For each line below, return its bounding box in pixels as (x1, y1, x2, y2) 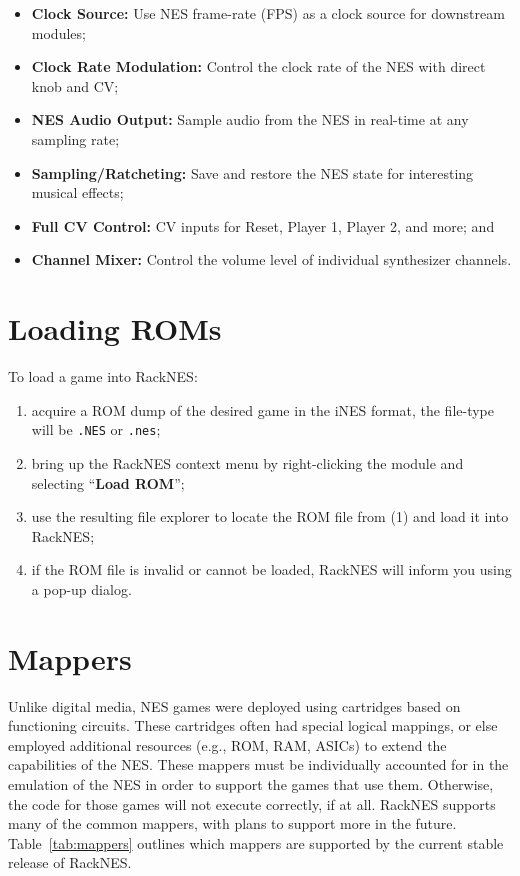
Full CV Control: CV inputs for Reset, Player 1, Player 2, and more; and (31, 215, 495, 236)
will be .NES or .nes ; (31, 419, 161, 440)
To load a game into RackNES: (8, 366, 198, 387)
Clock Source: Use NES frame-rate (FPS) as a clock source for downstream (31, 3, 505, 23)
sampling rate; (31, 128, 120, 149)
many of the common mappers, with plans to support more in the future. (8, 813, 457, 834)
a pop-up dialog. (31, 578, 132, 599)
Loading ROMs (8, 308, 222, 349)
